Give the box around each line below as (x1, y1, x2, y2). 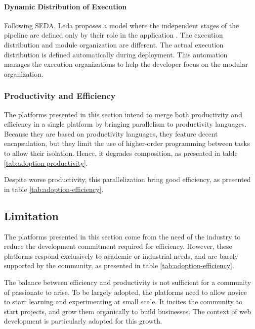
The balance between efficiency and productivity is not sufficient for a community (4, 277, 251, 287)
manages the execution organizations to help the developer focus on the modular (4, 59, 248, 69)
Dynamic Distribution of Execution (4, 1, 127, 11)
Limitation (4, 208, 59, 223)
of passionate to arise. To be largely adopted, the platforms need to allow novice (4, 286, 247, 297)
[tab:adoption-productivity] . (4, 157, 88, 168)
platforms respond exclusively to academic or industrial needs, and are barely (4, 250, 238, 261)
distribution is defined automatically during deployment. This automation (4, 49, 228, 59)
